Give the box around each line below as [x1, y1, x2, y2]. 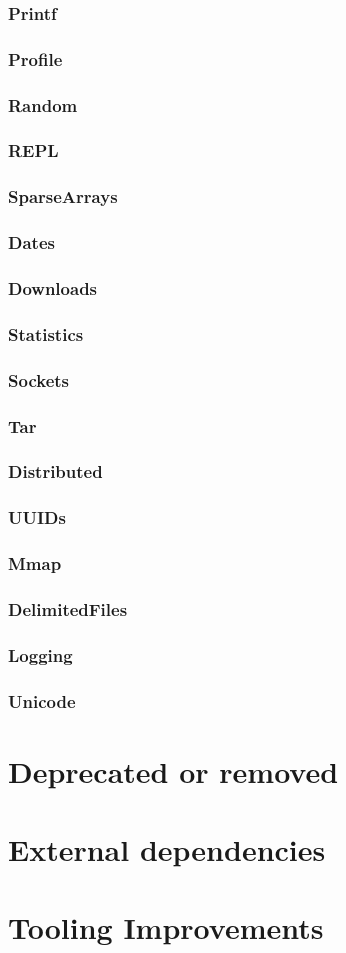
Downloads [8, 275, 98, 300]
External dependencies [8, 829, 326, 870]
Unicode [8, 688, 76, 713]
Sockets [8, 367, 69, 392]
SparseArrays [8, 184, 118, 209]
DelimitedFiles [8, 596, 128, 621]
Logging [8, 642, 73, 667]
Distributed [8, 459, 103, 484]
